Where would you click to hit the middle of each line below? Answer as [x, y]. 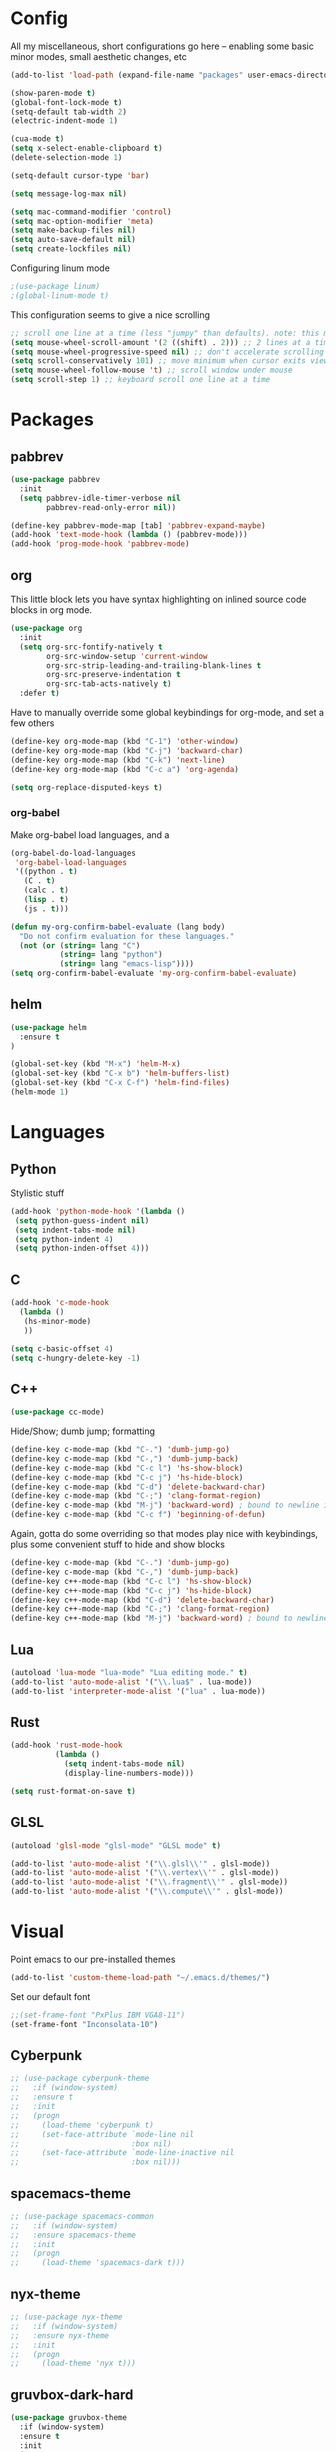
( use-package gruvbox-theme [69, 2418]
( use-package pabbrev [55, 480]
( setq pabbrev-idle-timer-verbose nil [100, 498]
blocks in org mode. [51, 610]
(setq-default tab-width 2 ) [69, 112]
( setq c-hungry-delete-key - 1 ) [75, 1358]
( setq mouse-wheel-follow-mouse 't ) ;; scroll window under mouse [151, 370]
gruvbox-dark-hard [72, 2394]
